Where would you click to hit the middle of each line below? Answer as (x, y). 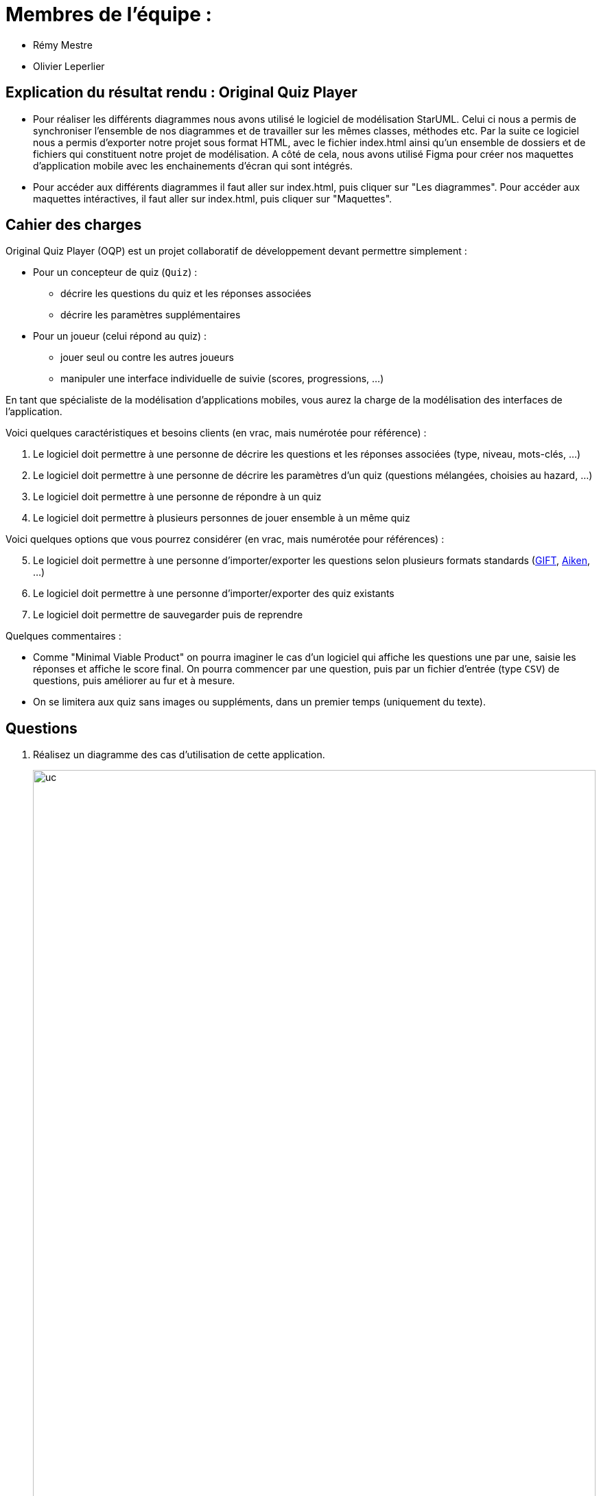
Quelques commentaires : (63, 636)
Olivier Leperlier (69, 66)
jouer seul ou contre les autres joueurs (147, 358)
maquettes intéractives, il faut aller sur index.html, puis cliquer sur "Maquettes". (213, 198)
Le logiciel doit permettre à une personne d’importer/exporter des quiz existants (214, 594)
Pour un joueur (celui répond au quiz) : (120, 336)
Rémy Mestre (63, 45)
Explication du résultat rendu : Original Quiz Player (181, 93)
